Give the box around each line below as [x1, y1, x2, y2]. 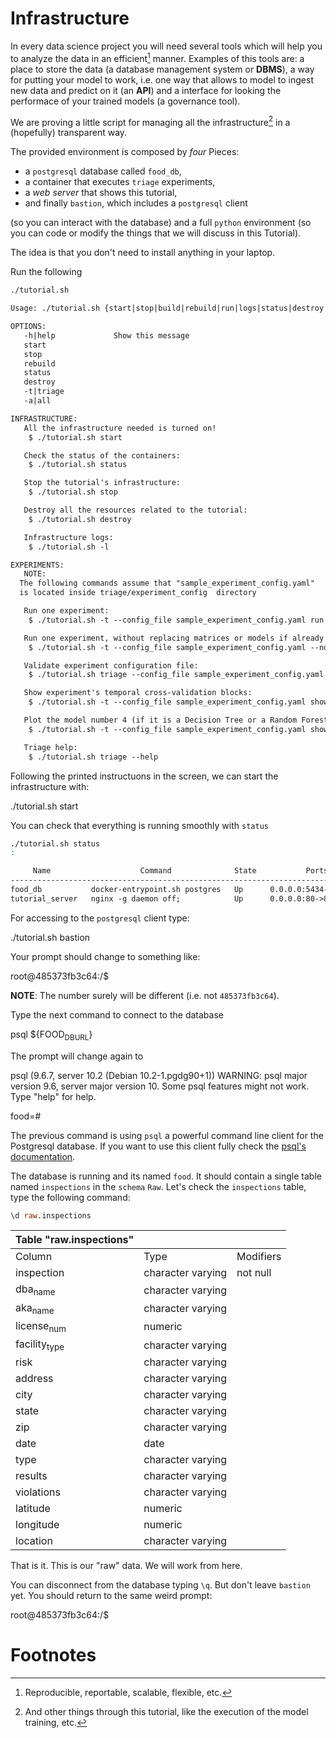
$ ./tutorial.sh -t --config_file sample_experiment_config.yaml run [28, 615, 325, 625]
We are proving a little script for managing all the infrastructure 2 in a [10, 114, 291, 128]
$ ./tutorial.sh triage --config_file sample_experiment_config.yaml [28, 670, 325, 680]
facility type [15, 1337, 65, 1353]
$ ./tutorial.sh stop [28, 487, 118, 497]
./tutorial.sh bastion [10, 931, 91, 943]
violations [15, 1485, 61, 1499]
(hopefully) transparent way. [10, 127, 128, 139]
